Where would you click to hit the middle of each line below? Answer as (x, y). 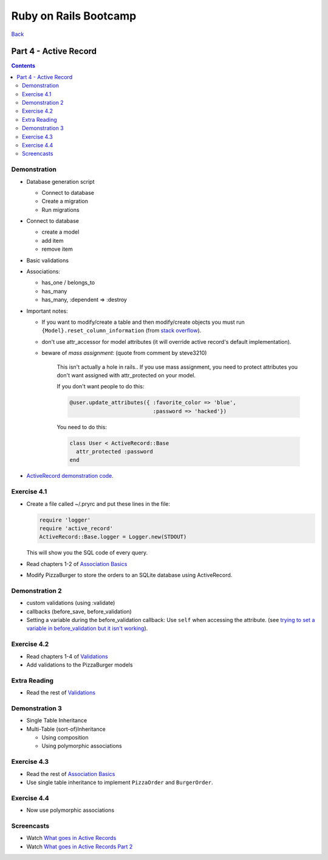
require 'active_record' (76, 528)
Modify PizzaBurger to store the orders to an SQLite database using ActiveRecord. (129, 575)
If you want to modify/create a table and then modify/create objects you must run (143, 322)
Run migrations (60, 209)
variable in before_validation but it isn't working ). (87, 628)
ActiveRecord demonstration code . (70, 476)
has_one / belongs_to (68, 282)
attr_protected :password (114, 452)
